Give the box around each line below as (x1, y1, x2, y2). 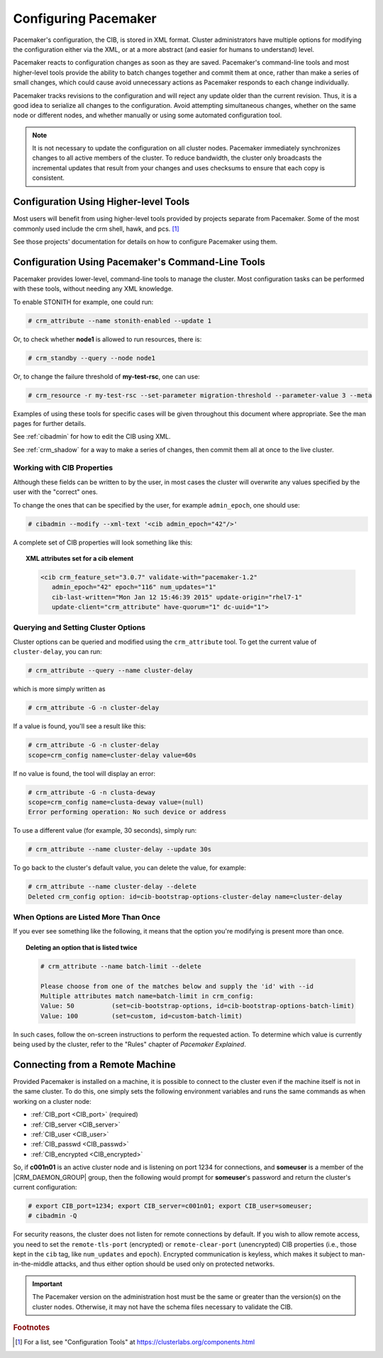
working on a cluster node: (13, 1097, 91, 1105)
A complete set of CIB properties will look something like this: (13, 538, 193, 547)
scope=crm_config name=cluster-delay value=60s (28, 751, 196, 759)
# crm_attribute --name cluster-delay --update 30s (28, 845, 212, 853)
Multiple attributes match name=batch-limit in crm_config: (40, 992, 255, 1000)
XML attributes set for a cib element (26, 554, 134, 562)
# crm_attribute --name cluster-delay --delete (28, 882, 196, 891)
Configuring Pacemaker (13, 11, 157, 26)
